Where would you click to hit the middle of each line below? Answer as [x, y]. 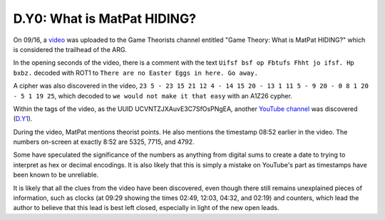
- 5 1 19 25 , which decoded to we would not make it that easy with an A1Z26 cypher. [153, 95]
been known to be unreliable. [56, 175]
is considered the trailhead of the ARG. [70, 49]
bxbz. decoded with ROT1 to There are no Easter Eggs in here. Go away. [135, 73]
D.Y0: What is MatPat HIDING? [104, 19]
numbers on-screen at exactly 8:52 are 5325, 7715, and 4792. [104, 142]
